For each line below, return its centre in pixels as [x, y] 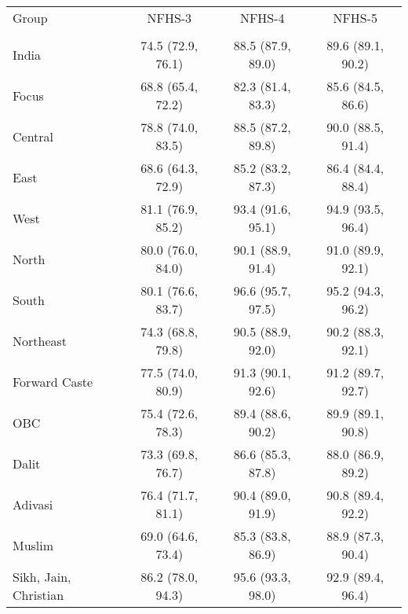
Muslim [33, 545]
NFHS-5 [355, 18]
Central [33, 136]
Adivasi [33, 504]
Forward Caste [53, 381]
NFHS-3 [169, 18]
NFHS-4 [262, 18]
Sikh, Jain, [42, 577]
